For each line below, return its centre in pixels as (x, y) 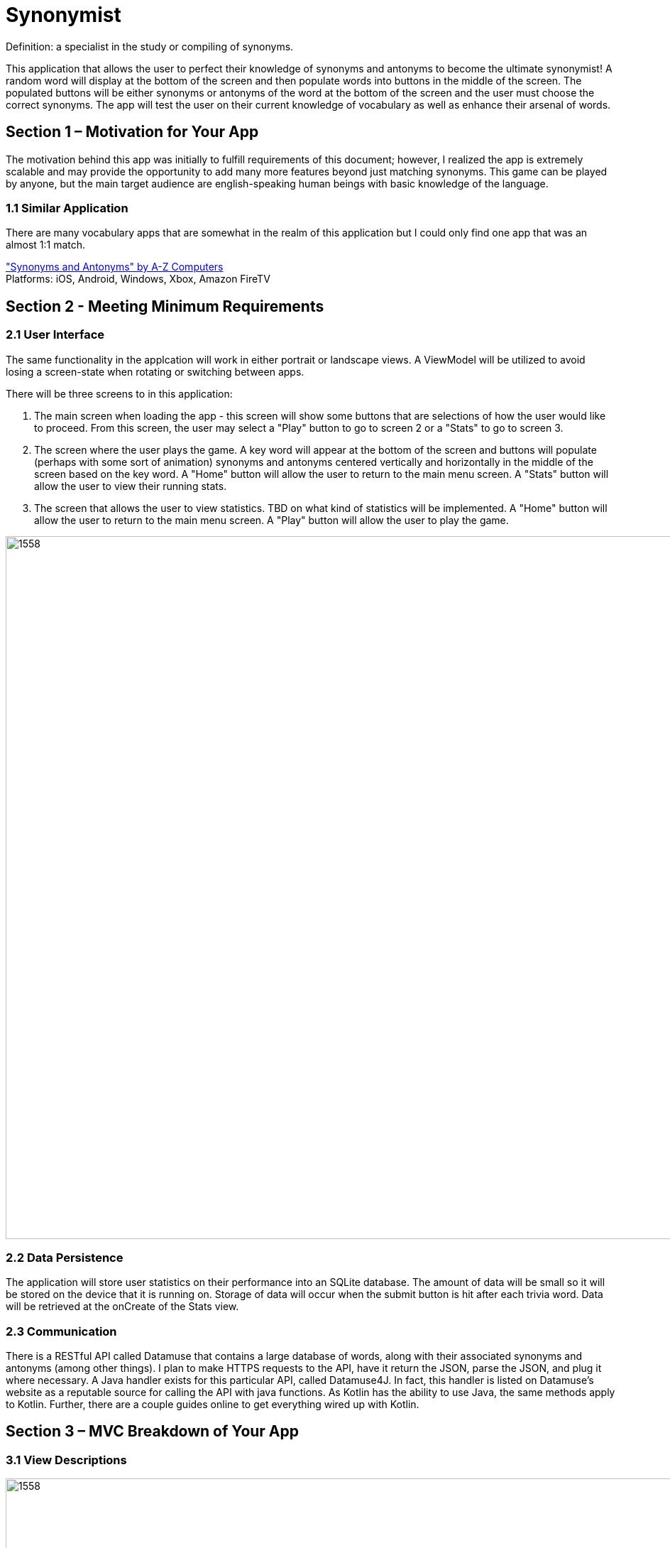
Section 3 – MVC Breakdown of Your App (153, 1432)
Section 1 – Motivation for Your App (132, 132)
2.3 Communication (61, 1331)
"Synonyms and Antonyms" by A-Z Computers (115, 267)
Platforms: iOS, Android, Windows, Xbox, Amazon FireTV (138, 279)
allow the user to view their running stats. (131, 486)
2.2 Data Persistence (65, 1257)
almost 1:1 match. (46, 245)
